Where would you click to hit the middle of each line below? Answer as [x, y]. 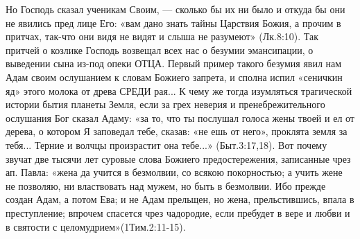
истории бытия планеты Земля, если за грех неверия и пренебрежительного [165, 104]
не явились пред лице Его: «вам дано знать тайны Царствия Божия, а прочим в [173, 23]
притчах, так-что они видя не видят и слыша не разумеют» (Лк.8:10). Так [162, 36]
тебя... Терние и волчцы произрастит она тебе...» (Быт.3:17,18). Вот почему [166, 144]
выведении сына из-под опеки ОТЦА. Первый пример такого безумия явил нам [174, 63]
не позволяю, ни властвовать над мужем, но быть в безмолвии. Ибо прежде [166, 185]
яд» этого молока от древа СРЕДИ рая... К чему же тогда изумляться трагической [179, 90]
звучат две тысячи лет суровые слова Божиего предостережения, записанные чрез [178, 158]
